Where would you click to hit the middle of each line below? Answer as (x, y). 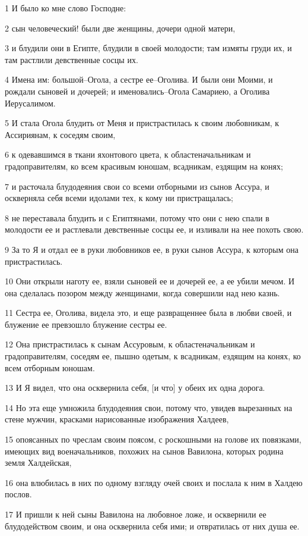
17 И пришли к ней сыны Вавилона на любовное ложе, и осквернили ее (136, 514)
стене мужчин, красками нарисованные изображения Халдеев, (117, 419)
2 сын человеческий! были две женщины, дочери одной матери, (120, 28)
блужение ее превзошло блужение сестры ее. (86, 324)
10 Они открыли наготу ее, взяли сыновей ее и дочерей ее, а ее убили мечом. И (150, 281)
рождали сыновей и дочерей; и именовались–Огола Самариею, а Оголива (137, 91)
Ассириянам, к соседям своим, (60, 134)
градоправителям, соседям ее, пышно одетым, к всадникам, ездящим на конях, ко (153, 356)
